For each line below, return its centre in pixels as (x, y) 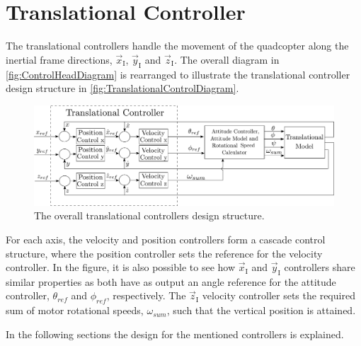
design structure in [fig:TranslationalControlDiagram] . (122, 88)
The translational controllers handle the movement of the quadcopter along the (177, 46)
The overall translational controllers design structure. (149, 215)
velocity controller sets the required (279, 295)
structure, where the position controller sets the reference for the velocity (164, 253)
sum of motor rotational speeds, (75, 310)
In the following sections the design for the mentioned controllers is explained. (175, 334)
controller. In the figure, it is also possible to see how (121, 267)
